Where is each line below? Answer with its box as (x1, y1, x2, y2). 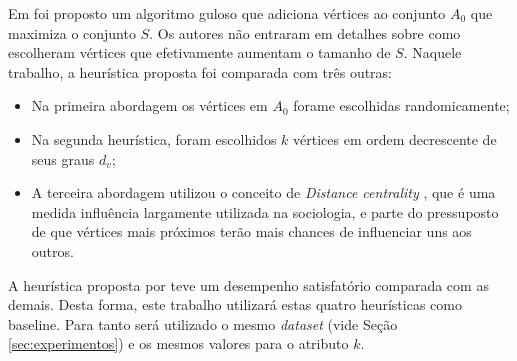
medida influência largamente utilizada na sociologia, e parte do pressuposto (31, 201, 499, 222)
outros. (31, 240, 74, 261)
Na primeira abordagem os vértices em (31, 95, 268, 116)
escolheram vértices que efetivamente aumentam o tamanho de (8, 42, 391, 63)
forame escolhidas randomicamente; (293, 95, 510, 116)
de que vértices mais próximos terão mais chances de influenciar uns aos (31, 221, 472, 242)
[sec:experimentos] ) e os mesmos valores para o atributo (8, 333, 349, 354)
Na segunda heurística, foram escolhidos (31, 128, 277, 149)
